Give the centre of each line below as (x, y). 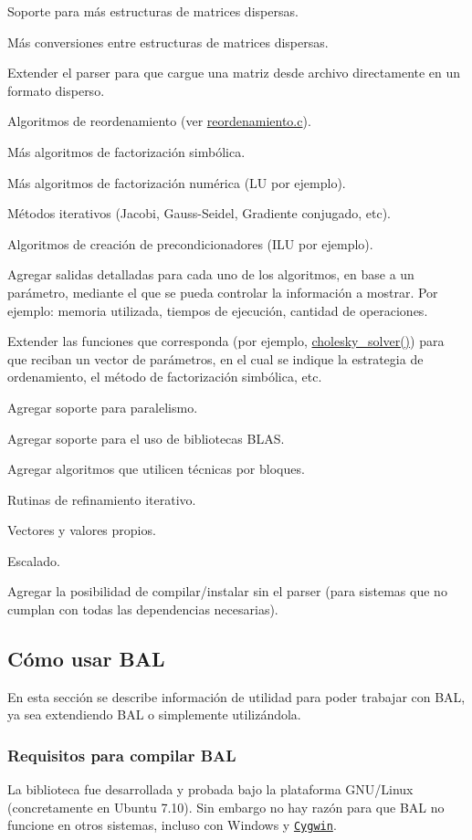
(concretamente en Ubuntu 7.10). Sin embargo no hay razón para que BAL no (226, 807)
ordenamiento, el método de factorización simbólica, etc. (165, 377)
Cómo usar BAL (86, 659)
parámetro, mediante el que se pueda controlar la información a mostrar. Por (223, 292)
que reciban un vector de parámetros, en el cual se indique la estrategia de (215, 358)
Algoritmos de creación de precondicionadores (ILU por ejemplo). (190, 243)
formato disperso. (56, 90)
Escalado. (34, 560)
